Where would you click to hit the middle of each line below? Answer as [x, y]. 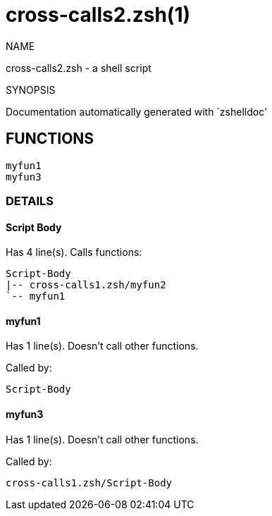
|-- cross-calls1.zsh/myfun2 [86, 285]
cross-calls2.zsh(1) [98, 15]
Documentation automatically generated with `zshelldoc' [137, 111]
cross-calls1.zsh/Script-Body [89, 483]
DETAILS [30, 201]
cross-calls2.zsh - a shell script [79, 68]
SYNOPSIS [31, 90]
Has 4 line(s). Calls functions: [74, 252]
